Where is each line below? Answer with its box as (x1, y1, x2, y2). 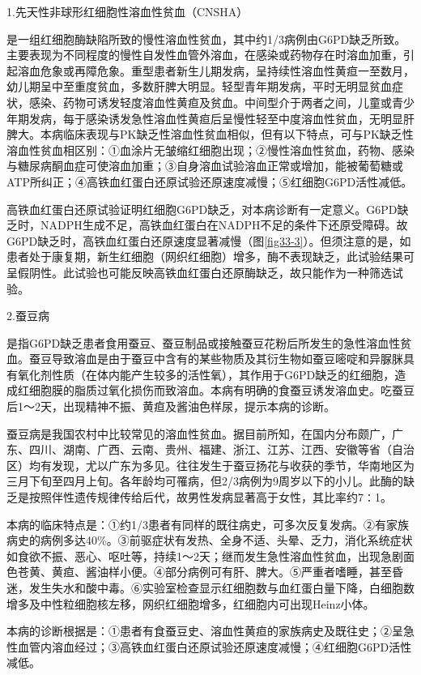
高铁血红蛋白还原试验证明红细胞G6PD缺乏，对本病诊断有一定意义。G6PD (6, 200, 398, 217)
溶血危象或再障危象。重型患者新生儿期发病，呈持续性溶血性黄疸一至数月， (17, 62, 415, 79)
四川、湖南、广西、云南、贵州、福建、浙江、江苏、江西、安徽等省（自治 (28, 441, 415, 458)
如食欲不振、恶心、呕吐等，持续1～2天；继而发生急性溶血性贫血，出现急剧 (6, 547, 403, 564)
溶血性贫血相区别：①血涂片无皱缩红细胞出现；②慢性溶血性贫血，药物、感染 (6, 141, 415, 158)
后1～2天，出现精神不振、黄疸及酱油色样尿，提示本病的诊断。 (6, 398, 335, 415)
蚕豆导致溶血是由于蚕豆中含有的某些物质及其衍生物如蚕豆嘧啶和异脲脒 (28, 350, 403, 367)
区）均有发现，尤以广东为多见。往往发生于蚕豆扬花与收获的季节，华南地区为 (6, 456, 415, 473)
